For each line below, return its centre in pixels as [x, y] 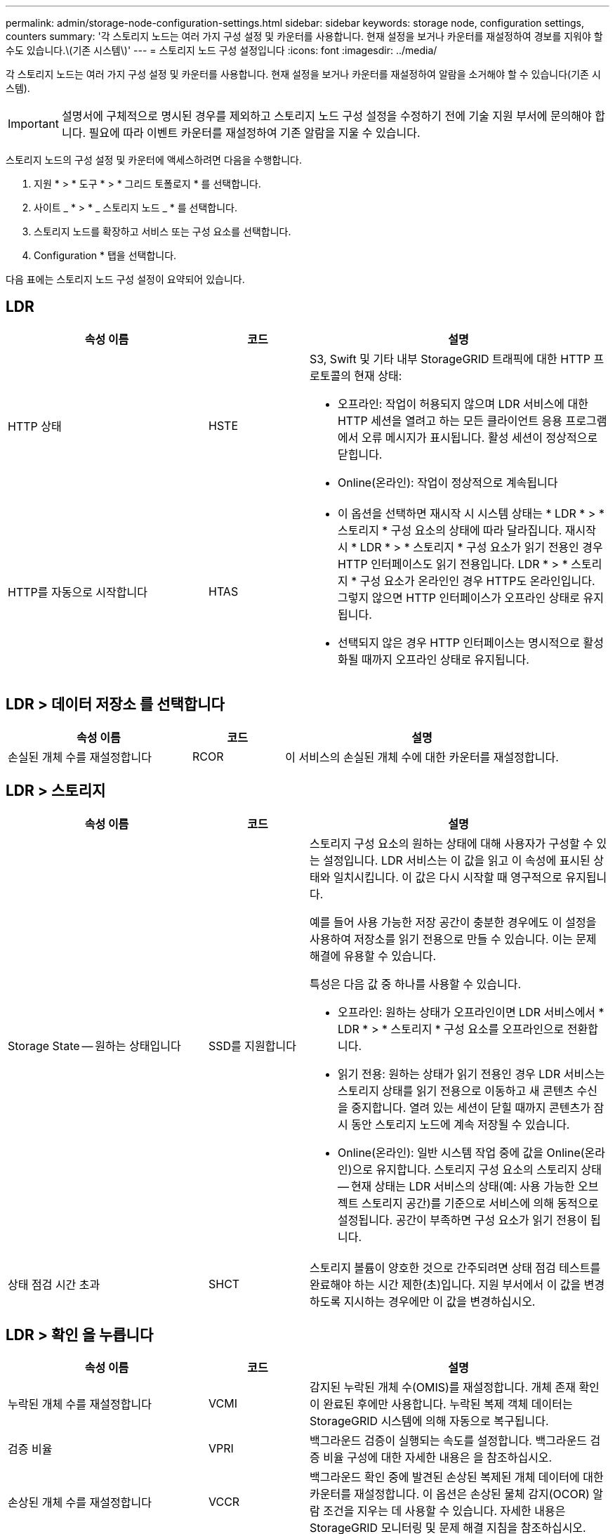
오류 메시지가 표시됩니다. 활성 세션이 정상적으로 [480, 437]
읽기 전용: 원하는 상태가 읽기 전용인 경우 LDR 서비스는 [471, 1074]
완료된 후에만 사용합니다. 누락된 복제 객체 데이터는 [448, 1404]
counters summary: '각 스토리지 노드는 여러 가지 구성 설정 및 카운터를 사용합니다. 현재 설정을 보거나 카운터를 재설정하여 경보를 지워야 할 [304, 36]
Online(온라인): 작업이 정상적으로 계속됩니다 [448, 482]
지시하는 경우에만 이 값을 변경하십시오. [439, 1301]
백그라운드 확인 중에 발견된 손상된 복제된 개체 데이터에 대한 [456, 1477]
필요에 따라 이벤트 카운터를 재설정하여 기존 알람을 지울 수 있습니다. [254, 133]
